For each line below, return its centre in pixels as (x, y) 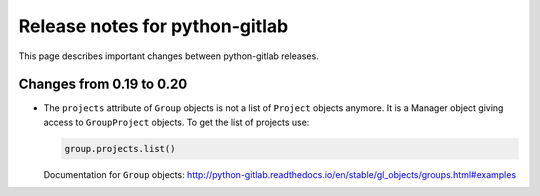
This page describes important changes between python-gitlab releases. (168, 56)
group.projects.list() (120, 148)
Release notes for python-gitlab (153, 26)
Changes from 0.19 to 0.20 (103, 84)
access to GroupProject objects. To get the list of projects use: (176, 122)
